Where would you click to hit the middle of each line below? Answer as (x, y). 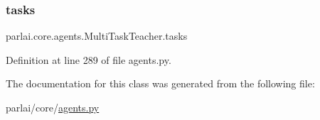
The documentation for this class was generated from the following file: (160, 83)
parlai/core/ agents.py (53, 107)
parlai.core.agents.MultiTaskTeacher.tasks (97, 36)
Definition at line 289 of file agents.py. (89, 59)
